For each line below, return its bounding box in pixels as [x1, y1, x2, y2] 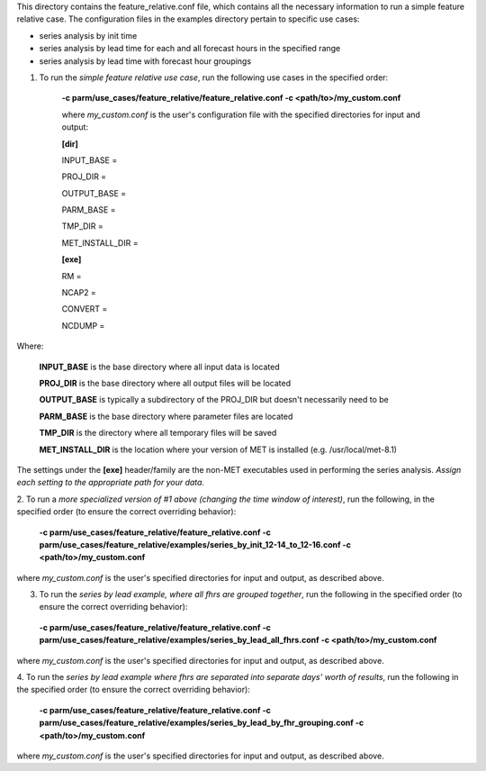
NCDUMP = [61, 320, 105, 331]
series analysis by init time [39, 30, 138, 41]
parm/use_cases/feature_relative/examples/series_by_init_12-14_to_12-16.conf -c [39, 539, 351, 549]
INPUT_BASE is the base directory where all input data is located [39, 361, 280, 372]
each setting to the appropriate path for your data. [16, 477, 205, 488]
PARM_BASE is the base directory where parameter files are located [39, 411, 293, 422]
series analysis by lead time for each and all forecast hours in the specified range [39, 43, 341, 54]
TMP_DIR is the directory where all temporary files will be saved [39, 428, 277, 439]
